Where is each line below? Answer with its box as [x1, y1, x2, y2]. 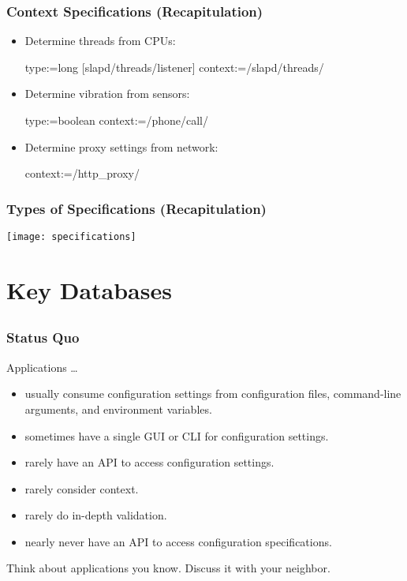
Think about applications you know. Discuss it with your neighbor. [6, 560, 330, 576]
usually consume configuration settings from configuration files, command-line [24, 385, 401, 402]
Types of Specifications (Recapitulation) [6, 198, 267, 218]
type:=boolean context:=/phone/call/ [24, 112, 208, 128]
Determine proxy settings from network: [24, 138, 218, 155]
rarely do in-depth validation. [24, 507, 167, 523]
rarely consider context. [24, 480, 139, 497]
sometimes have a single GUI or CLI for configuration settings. [24, 427, 329, 444]
